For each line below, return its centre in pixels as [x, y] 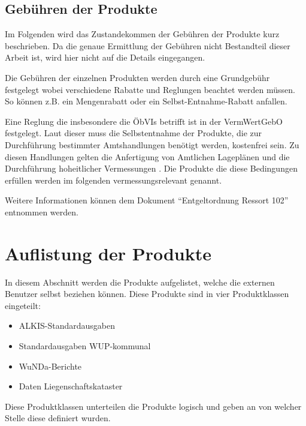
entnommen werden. [42, 211]
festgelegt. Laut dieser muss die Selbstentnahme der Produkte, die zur [134, 133]
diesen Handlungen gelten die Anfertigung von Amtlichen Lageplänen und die [147, 156]
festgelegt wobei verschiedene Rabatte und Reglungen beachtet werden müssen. [150, 89]
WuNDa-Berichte [50, 366]
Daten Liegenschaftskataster [71, 386]
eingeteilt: [23, 305]
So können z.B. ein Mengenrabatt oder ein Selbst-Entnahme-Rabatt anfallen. [146, 101]
